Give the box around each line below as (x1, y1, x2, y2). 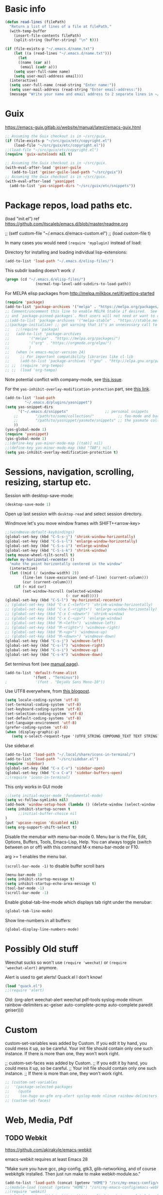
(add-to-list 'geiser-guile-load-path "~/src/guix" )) (11, 170, 123, 174)
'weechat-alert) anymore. (5, 964, 58, 970)
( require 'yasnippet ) (5, 432, 49, 437)
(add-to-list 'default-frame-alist (5, 670, 77, 675)
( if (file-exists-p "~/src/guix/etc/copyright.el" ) (5, 138, 112, 143)
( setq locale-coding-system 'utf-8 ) (5, 698, 79, 703)
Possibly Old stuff (5, 943, 79, 954)
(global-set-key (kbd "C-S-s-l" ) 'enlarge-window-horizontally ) (5, 539, 138, 544)
